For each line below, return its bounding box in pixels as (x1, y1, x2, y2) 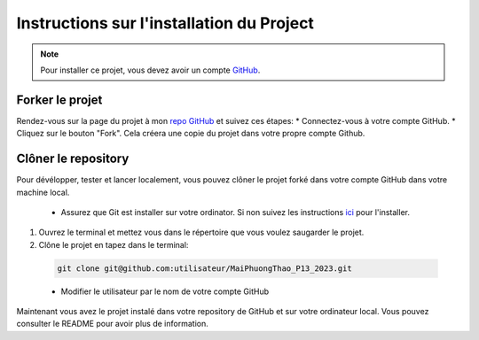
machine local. (16, 187, 70, 197)
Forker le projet (16, 92, 103, 107)
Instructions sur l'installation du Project (16, 13, 315, 33)
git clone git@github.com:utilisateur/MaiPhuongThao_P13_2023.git (57, 263, 352, 274)
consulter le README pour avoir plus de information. (16, 319, 208, 329)
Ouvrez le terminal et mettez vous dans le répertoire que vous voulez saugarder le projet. (38, 227, 365, 238)
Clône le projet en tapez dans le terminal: (38, 239, 189, 250)
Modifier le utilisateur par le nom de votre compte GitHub (60, 286, 270, 297)
